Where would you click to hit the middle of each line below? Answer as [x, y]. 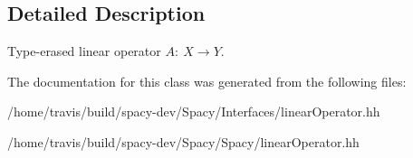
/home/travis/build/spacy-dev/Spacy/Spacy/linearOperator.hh [183, 141]
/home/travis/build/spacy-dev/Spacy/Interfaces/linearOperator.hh [194, 112]
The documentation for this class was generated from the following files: [207, 81]
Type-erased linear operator [84, 51]
